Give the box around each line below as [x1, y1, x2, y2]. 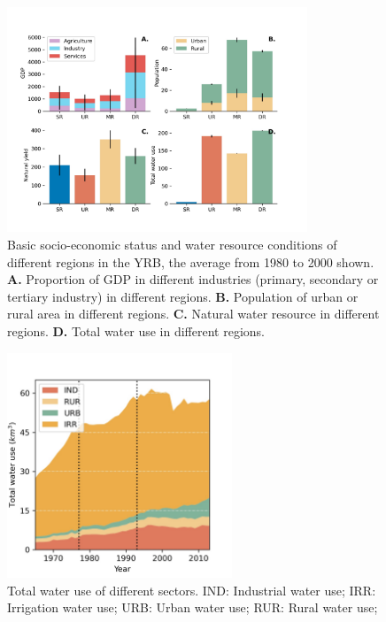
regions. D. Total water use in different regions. [7, 321, 265, 340]
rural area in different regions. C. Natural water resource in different [7, 304, 380, 323]
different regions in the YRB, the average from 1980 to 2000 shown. [7, 252, 374, 271]
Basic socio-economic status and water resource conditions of [7, 234, 337, 253]
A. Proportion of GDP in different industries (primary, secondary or [7, 270, 379, 288]
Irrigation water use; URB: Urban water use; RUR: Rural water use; [7, 598, 378, 617]
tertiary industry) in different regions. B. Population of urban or [7, 287, 359, 305]
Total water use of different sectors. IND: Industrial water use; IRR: [7, 580, 376, 599]
